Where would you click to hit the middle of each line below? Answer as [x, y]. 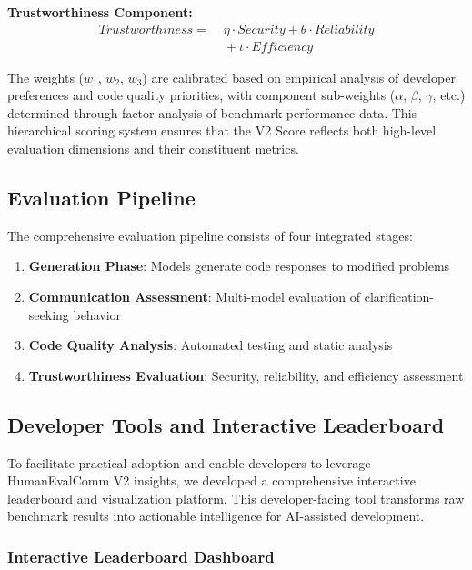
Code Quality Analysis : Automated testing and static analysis [211, 345]
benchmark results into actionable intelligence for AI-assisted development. [216, 516]
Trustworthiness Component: [100, 12]
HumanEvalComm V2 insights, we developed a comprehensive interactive [211, 480]
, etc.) [449, 95]
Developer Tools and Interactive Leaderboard [226, 424]
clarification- [399, 297]
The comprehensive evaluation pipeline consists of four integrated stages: [210, 235]
